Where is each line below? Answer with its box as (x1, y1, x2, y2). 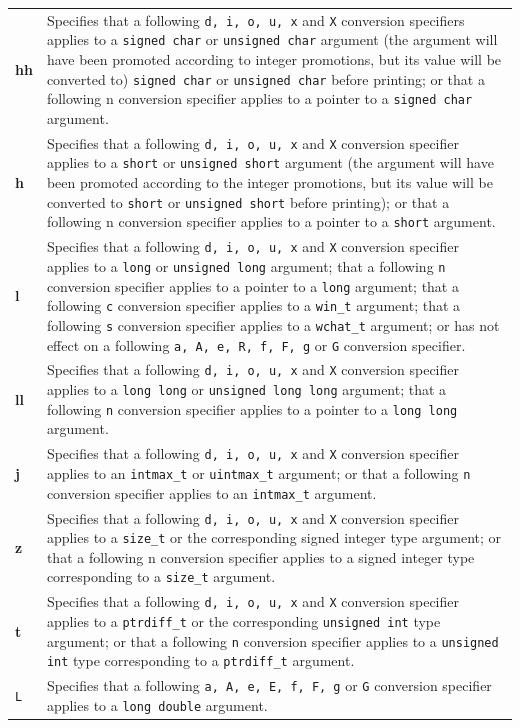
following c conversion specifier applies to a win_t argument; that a (46, 295, 461, 316)
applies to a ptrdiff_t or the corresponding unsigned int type (46, 610, 441, 631)
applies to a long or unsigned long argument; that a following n (46, 255, 446, 276)
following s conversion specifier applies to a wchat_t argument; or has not (46, 314, 500, 335)
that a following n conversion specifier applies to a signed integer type (46, 546, 475, 567)
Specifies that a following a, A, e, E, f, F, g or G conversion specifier (46, 675, 492, 696)
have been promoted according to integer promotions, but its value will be (46, 49, 502, 70)
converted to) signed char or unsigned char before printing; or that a (46, 68, 485, 89)
